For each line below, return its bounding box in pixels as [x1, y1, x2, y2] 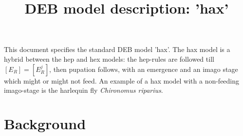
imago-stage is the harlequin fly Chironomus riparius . [4, 85, 163, 95]
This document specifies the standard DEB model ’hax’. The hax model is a [4, 44, 230, 54]
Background [4, 113, 86, 133]
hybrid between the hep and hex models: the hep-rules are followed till [4, 53, 214, 64]
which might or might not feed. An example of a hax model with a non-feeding [4, 75, 240, 85]
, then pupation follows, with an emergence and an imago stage [49, 64, 238, 74]
